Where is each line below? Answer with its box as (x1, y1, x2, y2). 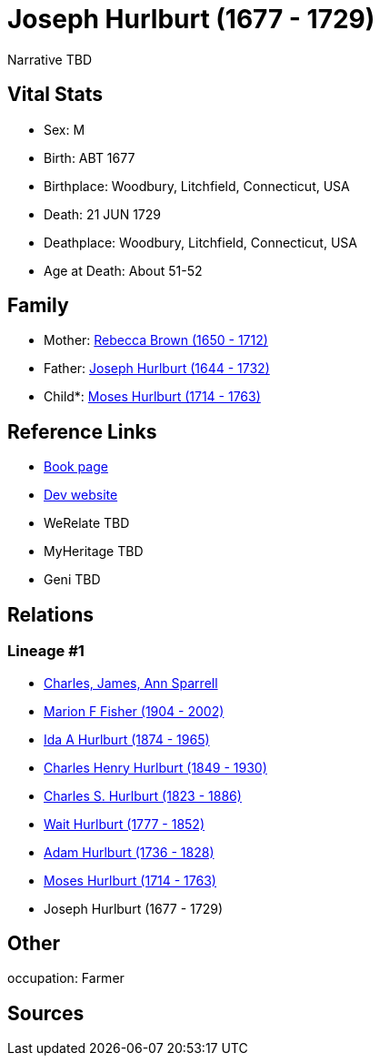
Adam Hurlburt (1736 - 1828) (44, 844, 215, 860)
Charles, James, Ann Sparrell (44, 674, 218, 691)
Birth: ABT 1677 (44, 149, 135, 166)
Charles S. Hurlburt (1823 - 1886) (44, 787, 242, 804)
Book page (44, 459, 108, 475)
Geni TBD (44, 572, 101, 588)
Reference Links (7, 420, 157, 443)
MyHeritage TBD (44, 543, 144, 560)
